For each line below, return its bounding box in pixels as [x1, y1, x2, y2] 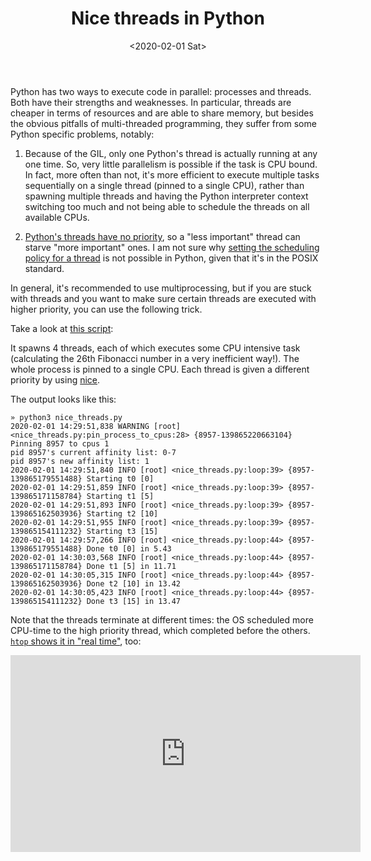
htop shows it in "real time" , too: [10, 635, 142, 647]
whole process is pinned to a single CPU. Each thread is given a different [10, 363, 310, 375]
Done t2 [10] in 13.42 [86, 578, 182, 589]
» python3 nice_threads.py [10, 412, 123, 422]
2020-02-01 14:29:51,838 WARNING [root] [10, 421, 182, 431]
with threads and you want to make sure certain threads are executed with [10, 292, 317, 304]
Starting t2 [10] [86, 508, 159, 519]
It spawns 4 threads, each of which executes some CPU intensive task [10, 342, 301, 354]
